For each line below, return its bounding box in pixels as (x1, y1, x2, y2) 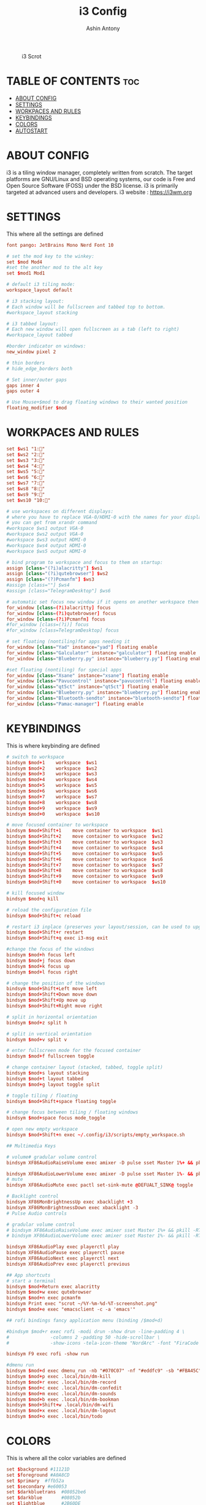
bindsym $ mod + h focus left (6, 952, 75, 958)
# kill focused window (6, 890, 64, 896)
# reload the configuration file (6, 907, 92, 913)
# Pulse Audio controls (6, 1210, 67, 1217)
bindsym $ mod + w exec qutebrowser (6, 1289, 92, 1296)
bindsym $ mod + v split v (6, 1036, 67, 1043)
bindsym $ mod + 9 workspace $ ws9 (6, 805, 97, 811)
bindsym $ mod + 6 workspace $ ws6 (6, 788, 97, 794)
